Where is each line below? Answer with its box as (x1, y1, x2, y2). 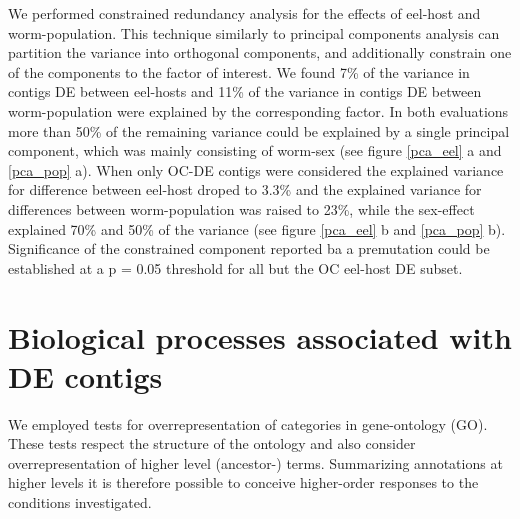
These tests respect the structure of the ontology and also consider (8, 433, 416, 454)
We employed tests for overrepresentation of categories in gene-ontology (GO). (8, 413, 488, 434)
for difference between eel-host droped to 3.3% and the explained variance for (8, 179, 482, 200)
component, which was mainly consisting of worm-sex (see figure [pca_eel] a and (8, 140, 502, 161)
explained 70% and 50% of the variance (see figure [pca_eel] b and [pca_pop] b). (8, 218, 506, 239)
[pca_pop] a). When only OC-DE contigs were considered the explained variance (8, 159, 504, 180)
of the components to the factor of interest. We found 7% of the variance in (8, 61, 470, 82)
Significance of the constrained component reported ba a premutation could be (8, 238, 490, 259)
